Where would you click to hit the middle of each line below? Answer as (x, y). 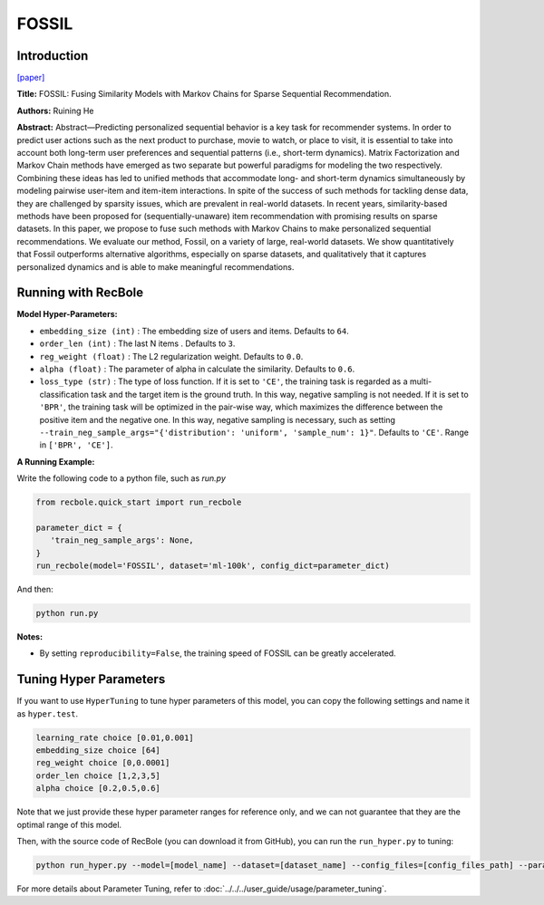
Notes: (30, 637)
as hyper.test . (48, 713)
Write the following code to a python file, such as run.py (121, 478)
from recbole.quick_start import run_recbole (139, 502)
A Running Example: (56, 461)
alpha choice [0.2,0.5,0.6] (98, 789)
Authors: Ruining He (55, 111)
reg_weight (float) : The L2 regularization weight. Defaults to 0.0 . (171, 356)
